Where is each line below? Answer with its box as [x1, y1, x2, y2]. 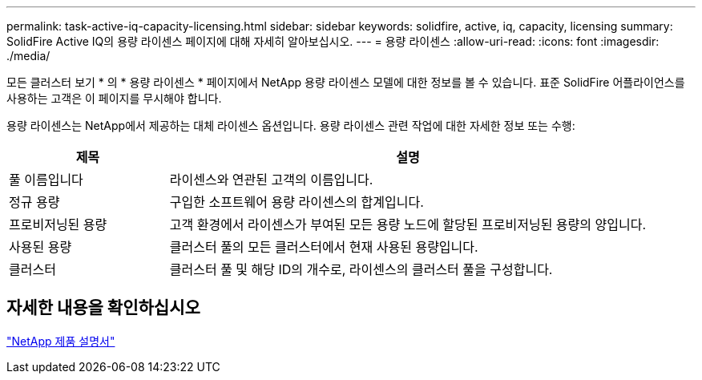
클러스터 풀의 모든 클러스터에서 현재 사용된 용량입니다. [169, 239, 478, 255]
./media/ [6, 49, 50, 63]
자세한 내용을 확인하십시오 [6, 297, 200, 318]
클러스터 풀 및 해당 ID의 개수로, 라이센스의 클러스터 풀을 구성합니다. [169, 261, 553, 277]
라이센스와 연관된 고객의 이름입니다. [169, 172, 373, 188]
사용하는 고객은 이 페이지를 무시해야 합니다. [6, 91, 222, 105]
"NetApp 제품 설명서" [6, 334, 115, 348]
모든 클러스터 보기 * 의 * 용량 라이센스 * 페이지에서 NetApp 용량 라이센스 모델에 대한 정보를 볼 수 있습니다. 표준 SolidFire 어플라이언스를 [6, 75, 685, 89]
